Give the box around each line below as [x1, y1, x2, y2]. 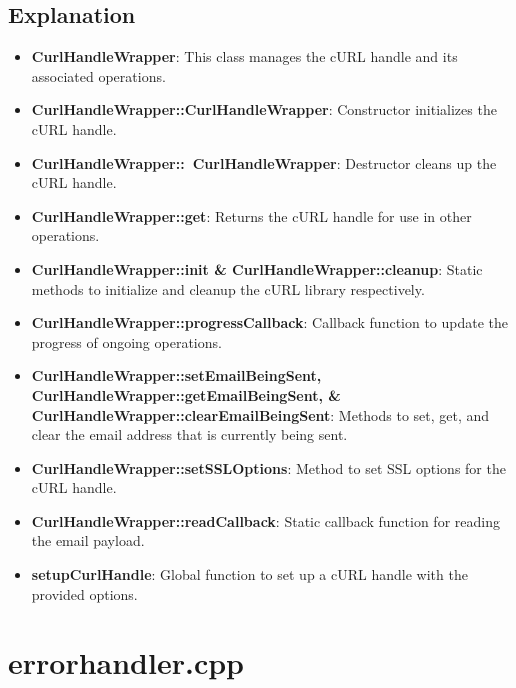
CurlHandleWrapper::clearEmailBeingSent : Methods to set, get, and [31, 404, 490, 425]
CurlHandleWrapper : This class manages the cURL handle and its [31, 46, 458, 67]
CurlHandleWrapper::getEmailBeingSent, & [31, 384, 341, 405]
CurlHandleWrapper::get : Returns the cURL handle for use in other [31, 205, 472, 226]
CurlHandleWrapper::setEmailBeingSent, [31, 365, 322, 386]
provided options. [31, 583, 138, 604]
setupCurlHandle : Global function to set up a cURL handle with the [31, 564, 468, 585]
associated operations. [31, 65, 166, 86]
